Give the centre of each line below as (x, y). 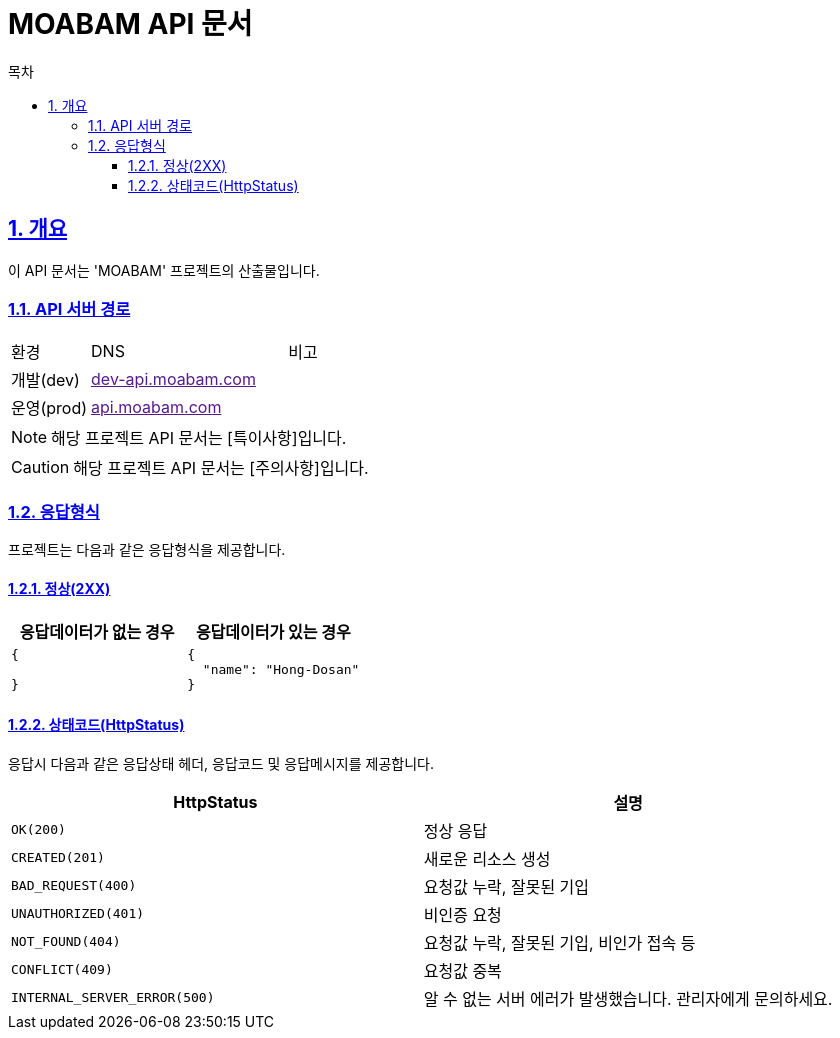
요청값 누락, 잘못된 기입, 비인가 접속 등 (559, 942)
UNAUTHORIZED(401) (78, 914)
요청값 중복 (462, 970)
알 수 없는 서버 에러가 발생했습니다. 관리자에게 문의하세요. (628, 998)
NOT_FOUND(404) (66, 942)
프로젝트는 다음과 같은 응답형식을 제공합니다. (147, 550)
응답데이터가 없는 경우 (97, 632)
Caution (40, 467)
